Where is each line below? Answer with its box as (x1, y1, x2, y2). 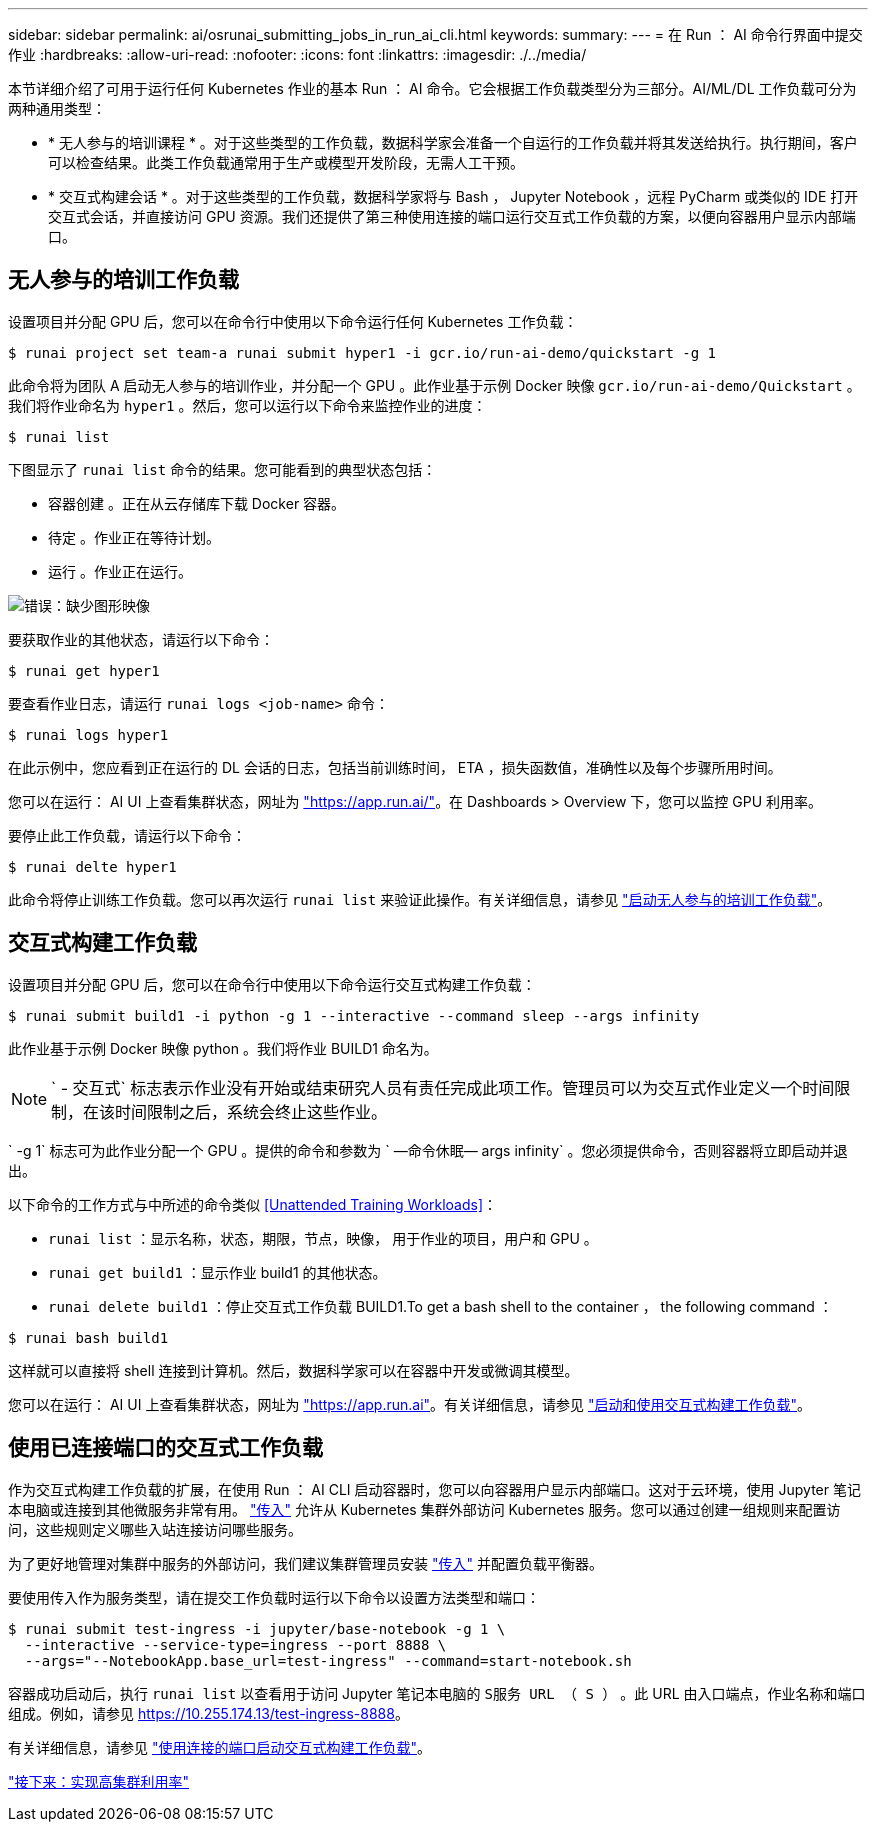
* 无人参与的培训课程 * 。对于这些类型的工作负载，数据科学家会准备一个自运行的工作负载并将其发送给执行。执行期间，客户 (48, 134, 858, 151)
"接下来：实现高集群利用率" (8, 1772, 190, 1790)
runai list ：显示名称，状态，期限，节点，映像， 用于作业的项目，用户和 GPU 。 (48, 1229, 598, 1247)
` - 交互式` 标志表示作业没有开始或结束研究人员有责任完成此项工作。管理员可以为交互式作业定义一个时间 (51, 1077, 835, 1098)
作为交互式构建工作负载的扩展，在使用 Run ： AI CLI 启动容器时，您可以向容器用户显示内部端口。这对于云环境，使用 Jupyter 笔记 (8, 1480, 861, 1498)
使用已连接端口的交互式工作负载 (8, 1435, 323, 1461)
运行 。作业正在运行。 (48, 562, 192, 580)
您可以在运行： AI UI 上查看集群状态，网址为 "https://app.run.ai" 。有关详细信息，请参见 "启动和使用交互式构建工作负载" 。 (8, 1395, 812, 1413)
